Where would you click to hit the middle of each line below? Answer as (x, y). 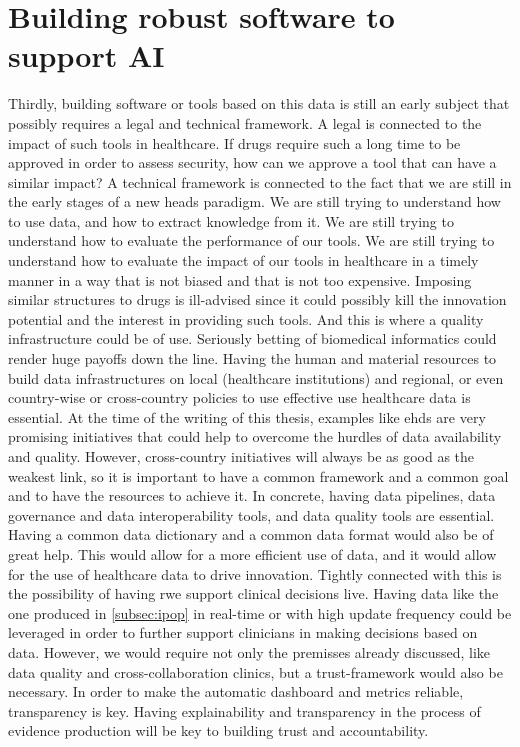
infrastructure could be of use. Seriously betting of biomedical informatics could (252, 338)
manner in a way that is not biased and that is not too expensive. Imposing (240, 279)
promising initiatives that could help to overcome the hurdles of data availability (255, 436)
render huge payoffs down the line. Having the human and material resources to (252, 358)
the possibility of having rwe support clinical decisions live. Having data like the (253, 593)
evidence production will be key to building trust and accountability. (218, 730)
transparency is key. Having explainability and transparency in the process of (244, 710)
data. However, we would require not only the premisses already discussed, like (249, 651)
